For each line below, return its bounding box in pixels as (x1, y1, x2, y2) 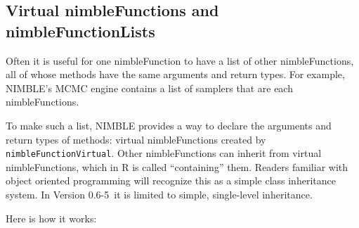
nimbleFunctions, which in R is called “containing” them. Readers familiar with (6, 159, 348, 174)
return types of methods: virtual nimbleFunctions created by (6, 132, 266, 146)
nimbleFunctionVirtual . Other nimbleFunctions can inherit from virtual (6, 146, 322, 160)
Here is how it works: (6, 210, 97, 225)
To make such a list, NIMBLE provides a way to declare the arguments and (6, 118, 332, 132)
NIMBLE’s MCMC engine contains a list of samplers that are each (6, 80, 293, 95)
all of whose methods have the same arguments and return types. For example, (6, 67, 345, 82)
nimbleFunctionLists (6, 20, 155, 42)
